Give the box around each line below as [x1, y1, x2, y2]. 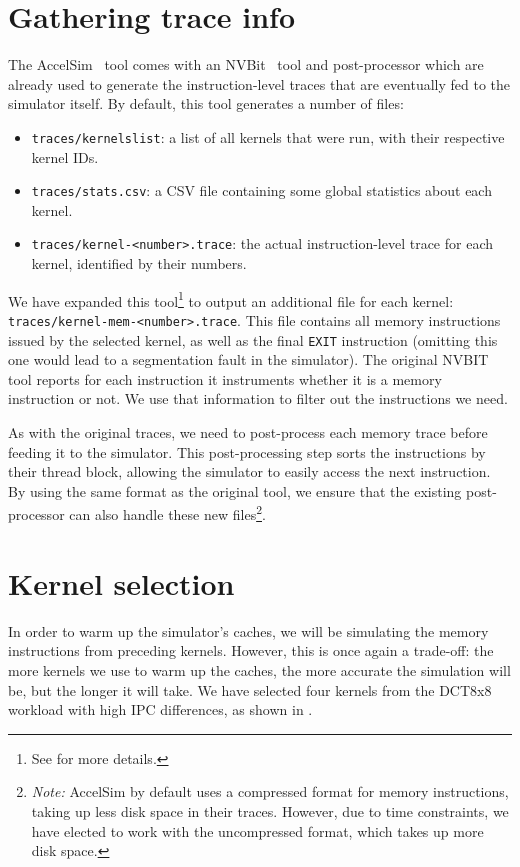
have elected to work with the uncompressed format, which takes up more [31, 820, 484, 841]
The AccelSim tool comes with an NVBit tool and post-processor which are [8, 54, 484, 75]
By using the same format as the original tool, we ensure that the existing [8, 480, 462, 501]
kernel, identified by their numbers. [31, 253, 247, 274]
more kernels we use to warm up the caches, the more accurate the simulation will [8, 659, 511, 680]
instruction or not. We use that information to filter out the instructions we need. [8, 388, 508, 409]
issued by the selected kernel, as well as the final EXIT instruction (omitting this [8, 329, 498, 350]
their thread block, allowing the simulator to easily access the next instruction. [8, 461, 491, 482]
